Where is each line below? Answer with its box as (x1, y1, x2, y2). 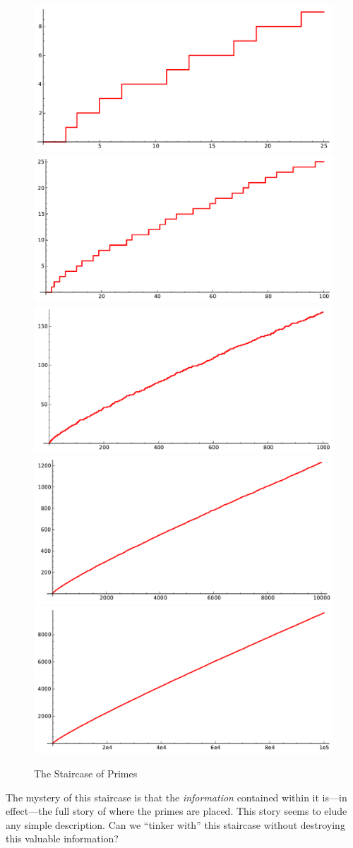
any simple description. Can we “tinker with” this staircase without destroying (6, 817, 345, 832)
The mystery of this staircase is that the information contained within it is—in (6, 789, 347, 804)
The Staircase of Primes (34, 765, 138, 780)
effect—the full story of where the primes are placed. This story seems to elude (6, 804, 347, 818)
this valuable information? (6, 831, 119, 846)
